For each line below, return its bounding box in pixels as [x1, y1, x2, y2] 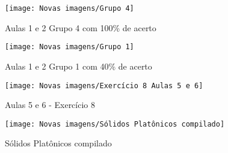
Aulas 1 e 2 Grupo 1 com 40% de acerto [5, 59, 152, 72]
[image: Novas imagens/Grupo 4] [5, 4, 134, 13]
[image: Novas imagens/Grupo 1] [5, 43, 134, 52]
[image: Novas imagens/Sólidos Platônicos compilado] [5, 119, 225, 128]
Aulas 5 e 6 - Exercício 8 [5, 98, 95, 111]
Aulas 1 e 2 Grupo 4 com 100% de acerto [5, 21, 156, 34]
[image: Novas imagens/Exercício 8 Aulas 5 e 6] [5, 81, 203, 90]
